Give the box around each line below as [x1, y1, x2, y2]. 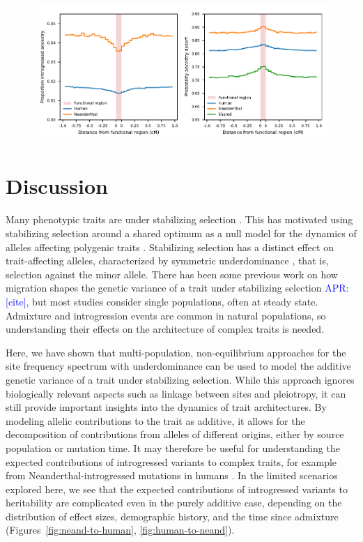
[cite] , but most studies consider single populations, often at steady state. [6, 294, 318, 308]
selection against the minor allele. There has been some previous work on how [6, 266, 338, 281]
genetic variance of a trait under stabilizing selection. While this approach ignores [6, 372, 355, 386]
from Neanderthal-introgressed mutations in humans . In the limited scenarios [6, 468, 338, 483]
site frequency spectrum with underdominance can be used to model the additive [6, 359, 351, 373]
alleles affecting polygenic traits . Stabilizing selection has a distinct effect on [6, 239, 334, 254]
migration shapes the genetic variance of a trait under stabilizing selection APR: [6, 280, 349, 295]
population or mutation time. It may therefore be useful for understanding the [6, 440, 340, 455]
